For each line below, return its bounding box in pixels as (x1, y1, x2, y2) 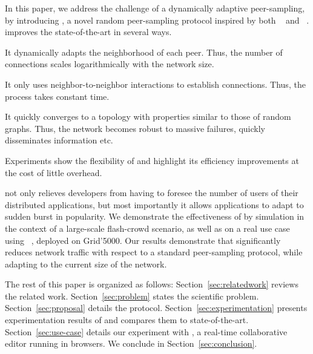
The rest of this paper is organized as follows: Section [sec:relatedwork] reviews (5, 278, 298, 290)
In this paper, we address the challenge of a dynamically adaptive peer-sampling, (5, 2, 305, 14)
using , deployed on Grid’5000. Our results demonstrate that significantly (5, 234, 281, 246)
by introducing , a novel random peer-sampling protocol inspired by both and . (5, 13, 309, 26)
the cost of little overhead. (5, 166, 102, 179)
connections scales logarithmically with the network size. (5, 57, 214, 70)
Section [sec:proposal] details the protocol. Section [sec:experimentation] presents (5, 301, 308, 314)
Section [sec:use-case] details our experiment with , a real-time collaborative (5, 325, 288, 338)
